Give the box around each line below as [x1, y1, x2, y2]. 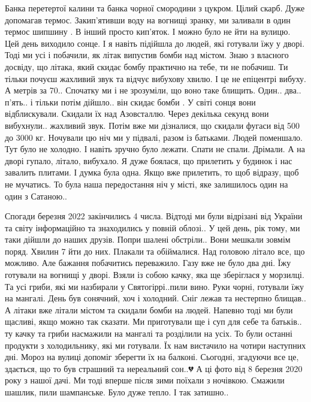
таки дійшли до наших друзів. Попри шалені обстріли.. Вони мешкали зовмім [5, 233, 291, 246]
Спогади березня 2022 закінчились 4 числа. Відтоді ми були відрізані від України [5, 210, 303, 222]
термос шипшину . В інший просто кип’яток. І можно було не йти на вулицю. [5, 25, 291, 38]
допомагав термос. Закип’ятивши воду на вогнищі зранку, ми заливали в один [5, 13, 291, 26]
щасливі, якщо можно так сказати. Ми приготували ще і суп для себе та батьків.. [5, 315, 302, 328]
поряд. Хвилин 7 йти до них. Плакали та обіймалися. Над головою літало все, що [5, 244, 305, 257]
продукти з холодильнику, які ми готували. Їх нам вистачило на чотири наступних [5, 338, 306, 351]
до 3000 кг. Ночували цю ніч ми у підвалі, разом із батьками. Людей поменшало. [5, 131, 303, 143]
